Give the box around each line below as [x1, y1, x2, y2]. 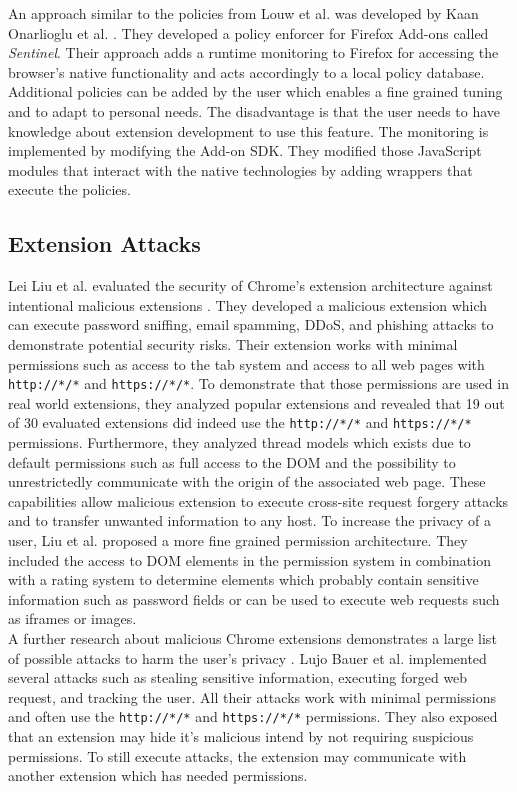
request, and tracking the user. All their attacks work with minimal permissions [8, 686, 496, 707]
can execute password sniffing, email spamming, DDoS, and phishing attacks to [8, 314, 494, 335]
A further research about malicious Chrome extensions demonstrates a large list [8, 627, 497, 648]
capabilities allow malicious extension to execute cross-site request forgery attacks [8, 490, 509, 511]
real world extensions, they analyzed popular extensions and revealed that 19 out [8, 392, 505, 413]
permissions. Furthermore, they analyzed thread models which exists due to [8, 432, 471, 453]
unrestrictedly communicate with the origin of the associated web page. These [8, 471, 486, 492]
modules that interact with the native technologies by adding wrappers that [8, 159, 473, 180]
